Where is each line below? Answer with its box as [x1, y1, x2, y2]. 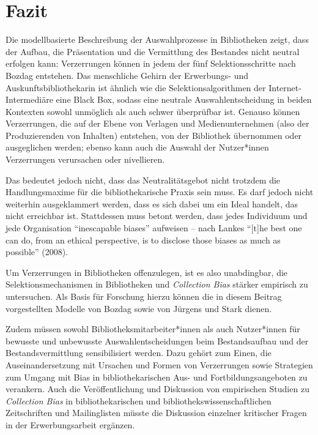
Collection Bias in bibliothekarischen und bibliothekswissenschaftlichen [6, 394, 272, 407]
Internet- [268, 81, 301, 94]
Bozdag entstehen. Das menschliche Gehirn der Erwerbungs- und [6, 69, 249, 81]
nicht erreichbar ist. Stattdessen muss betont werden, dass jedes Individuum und [6, 209, 308, 222]
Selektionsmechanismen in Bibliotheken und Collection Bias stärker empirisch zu [6, 278, 308, 291]
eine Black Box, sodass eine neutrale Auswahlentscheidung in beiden [56, 93, 312, 106]
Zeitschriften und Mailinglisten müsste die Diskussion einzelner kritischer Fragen [6, 406, 307, 419]
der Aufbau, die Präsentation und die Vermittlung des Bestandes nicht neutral [6, 45, 300, 58]
